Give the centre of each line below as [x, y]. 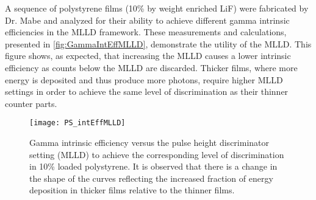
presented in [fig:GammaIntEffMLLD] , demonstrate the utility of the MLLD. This [158, 43]
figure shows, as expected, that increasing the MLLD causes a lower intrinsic [148, 56]
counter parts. [31, 103]
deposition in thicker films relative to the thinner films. [132, 190]
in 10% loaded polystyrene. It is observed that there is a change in [153, 166]
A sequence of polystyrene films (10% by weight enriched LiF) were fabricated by [157, 8]
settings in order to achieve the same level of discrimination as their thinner [147, 91]
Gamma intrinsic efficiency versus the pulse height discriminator [149, 142]
